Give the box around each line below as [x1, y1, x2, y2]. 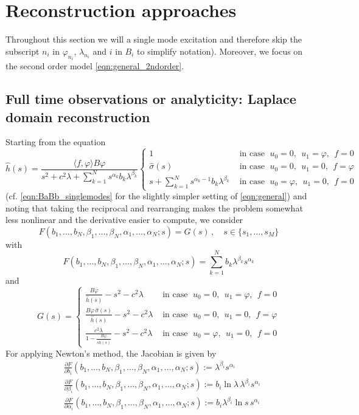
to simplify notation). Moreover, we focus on [137, 44, 303, 57]
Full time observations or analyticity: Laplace [5, 89, 296, 108]
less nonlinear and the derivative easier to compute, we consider [5, 213, 243, 226]
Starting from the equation [5, 135, 106, 148]
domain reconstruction [5, 107, 150, 126]
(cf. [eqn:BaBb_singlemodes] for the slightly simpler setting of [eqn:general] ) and [5, 190, 307, 202]
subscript [5, 44, 40, 57]
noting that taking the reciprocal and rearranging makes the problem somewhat [5, 201, 303, 214]
